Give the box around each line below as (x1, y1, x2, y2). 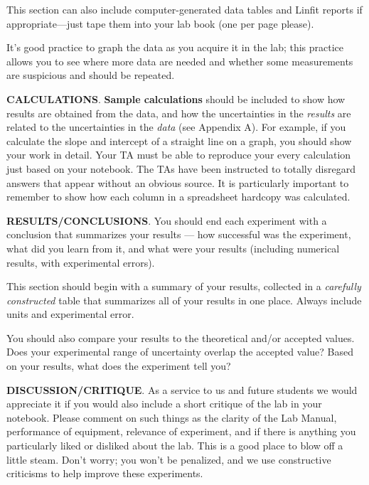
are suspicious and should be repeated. (6, 68, 175, 82)
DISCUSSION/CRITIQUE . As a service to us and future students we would (6, 382, 358, 397)
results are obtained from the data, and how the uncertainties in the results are (6, 105, 351, 120)
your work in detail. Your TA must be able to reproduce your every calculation (6, 147, 351, 162)
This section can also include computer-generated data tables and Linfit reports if (6, 2, 363, 16)
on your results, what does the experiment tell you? (6, 358, 231, 373)
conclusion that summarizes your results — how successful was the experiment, (6, 227, 351, 242)
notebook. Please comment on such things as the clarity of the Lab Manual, (6, 410, 337, 425)
